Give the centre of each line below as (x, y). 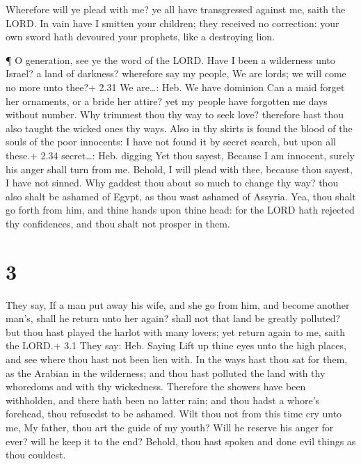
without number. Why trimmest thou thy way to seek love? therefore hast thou (175, 114)
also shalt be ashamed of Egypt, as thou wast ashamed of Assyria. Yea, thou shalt (181, 196)
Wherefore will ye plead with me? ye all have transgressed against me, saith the (176, 9)
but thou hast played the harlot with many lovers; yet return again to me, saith (176, 331)
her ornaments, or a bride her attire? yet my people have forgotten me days (167, 101)
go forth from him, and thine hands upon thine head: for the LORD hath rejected (180, 210)
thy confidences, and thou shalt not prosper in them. (118, 223)
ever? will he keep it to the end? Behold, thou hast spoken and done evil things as (181, 441)
